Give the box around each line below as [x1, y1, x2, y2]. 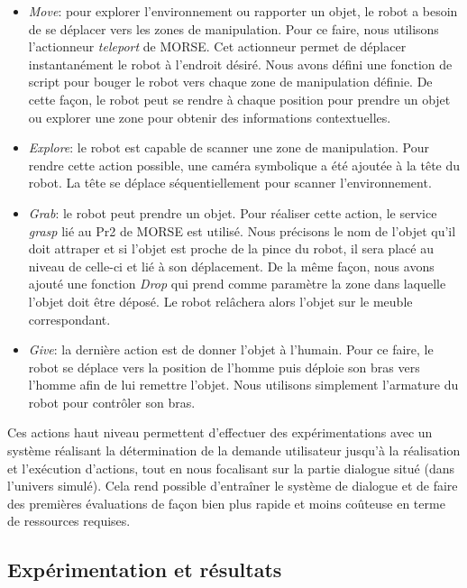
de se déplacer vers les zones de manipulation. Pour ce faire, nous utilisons [28, 19, 439, 38]
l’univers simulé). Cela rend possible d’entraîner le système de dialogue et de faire [7, 476, 458, 495]
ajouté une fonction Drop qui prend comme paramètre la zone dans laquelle [28, 274, 446, 293]
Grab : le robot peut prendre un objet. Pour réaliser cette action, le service [28, 203, 437, 222]
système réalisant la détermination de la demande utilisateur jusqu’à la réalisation [7, 441, 461, 460]
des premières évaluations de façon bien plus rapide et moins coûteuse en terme [7, 493, 445, 512]
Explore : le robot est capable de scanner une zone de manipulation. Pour [28, 138, 430, 157]
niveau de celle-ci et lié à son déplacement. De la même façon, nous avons [28, 256, 435, 275]
